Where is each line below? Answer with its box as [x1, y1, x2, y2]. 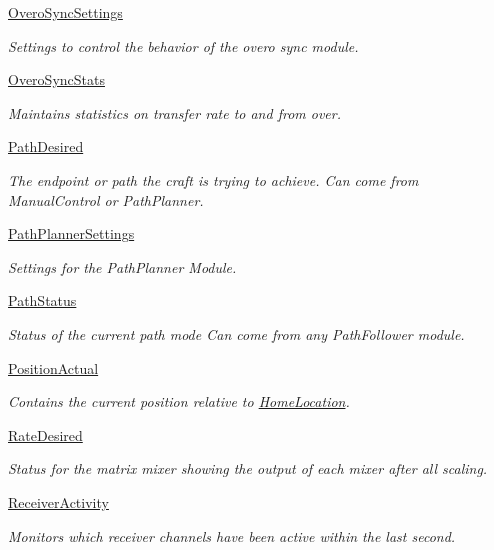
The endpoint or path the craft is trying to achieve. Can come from [8, 169, 419, 190]
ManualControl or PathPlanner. [8, 189, 204, 210]
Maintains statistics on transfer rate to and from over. [8, 102, 341, 123]
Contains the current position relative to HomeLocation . [8, 391, 350, 412]
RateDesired [8, 424, 83, 445]
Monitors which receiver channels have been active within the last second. [8, 525, 456, 546]
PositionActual [8, 357, 99, 378]
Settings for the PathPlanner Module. [8, 256, 237, 277]
